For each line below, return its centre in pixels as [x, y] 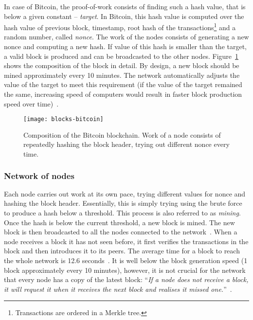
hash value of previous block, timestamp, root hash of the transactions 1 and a [120, 27]
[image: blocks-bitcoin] [63, 119]
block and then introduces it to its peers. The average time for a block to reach [122, 251]
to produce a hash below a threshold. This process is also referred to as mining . [122, 213]
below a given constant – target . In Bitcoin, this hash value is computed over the [124, 16]
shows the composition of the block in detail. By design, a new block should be [122, 65]
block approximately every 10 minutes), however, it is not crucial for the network [125, 270]
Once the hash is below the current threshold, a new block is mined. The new [119, 222]
